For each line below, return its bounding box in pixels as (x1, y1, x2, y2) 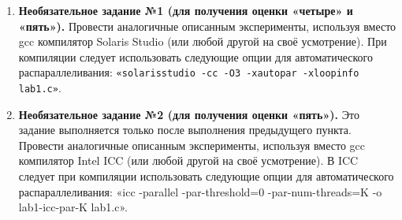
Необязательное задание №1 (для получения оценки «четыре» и (18, 2, 353, 18)
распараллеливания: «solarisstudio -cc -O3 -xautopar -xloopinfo (18, 64, 359, 80)
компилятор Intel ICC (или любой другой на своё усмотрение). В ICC (18, 152, 359, 169)
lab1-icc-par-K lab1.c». (18, 199, 128, 215)
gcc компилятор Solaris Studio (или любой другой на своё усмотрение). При (18, 33, 387, 50)
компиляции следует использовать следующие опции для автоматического (18, 48, 373, 65)
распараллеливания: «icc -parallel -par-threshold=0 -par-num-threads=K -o (18, 183, 382, 199)
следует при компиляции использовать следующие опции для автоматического (18, 168, 394, 185)
